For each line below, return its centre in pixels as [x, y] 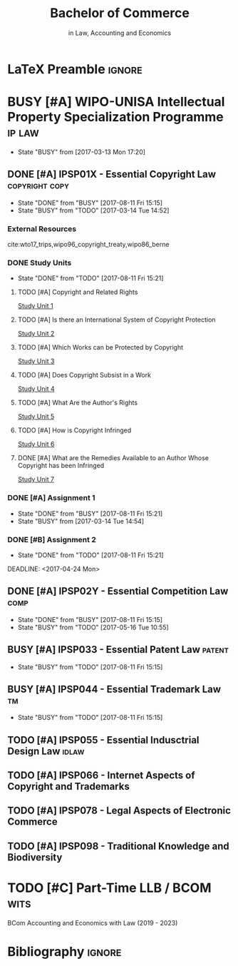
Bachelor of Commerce [120, 13]
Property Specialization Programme [115, 117]
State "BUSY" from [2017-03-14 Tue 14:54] [81, 521]
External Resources [42, 228]
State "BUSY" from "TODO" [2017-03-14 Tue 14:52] [93, 210]
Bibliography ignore [64, 952]
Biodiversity [35, 857]
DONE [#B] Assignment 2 [52, 539]
